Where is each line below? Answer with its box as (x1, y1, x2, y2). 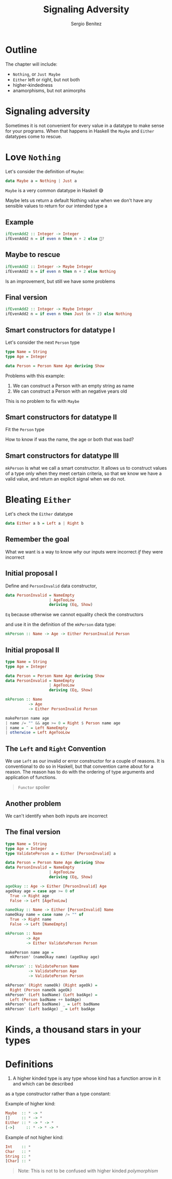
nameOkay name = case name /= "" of (5, 912, 84, 917)
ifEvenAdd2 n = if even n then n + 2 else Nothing (5, 269, 116, 274)
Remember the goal (5, 535, 69, 544)
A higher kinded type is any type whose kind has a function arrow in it (12, 1075, 161, 1081)
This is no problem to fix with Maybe (5, 398, 80, 404)
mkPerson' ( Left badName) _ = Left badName (5, 1002, 100, 1007)
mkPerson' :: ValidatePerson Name (5, 964, 80, 969)
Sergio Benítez (71, 21, 102, 27)
